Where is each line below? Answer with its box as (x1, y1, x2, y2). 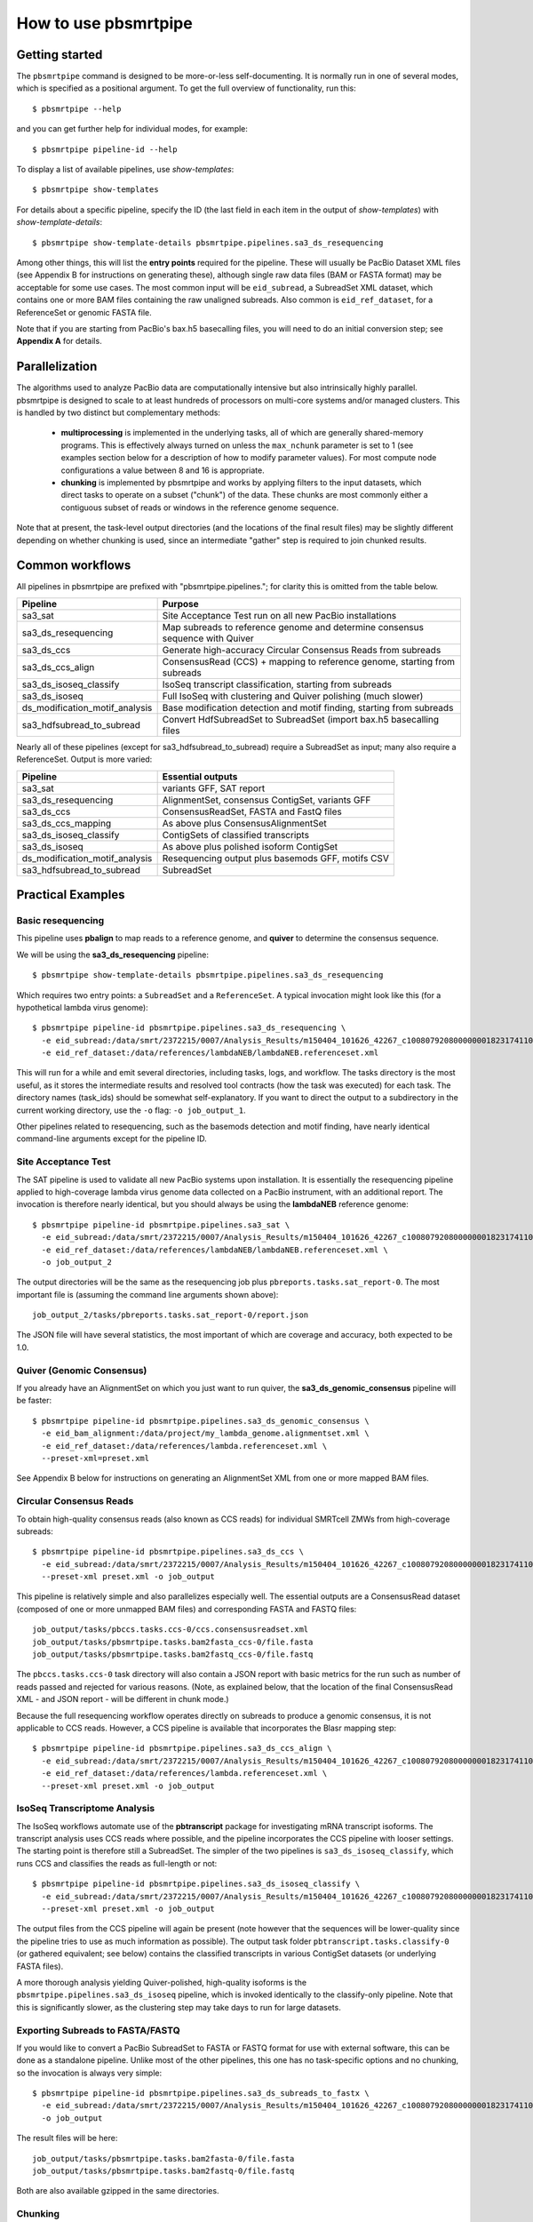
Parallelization (16, 359, 98, 374)
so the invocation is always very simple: (16, 2067, 163, 2078)
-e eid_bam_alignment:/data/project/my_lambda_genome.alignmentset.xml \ (41, 1428, 370, 1439)
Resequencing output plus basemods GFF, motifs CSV (162, 851, 390, 864)
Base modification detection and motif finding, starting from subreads (162, 701, 454, 714)
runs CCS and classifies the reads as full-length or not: (16, 1858, 218, 1868)
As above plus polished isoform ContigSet (162, 840, 338, 852)
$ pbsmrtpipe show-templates (32, 185, 159, 195)
